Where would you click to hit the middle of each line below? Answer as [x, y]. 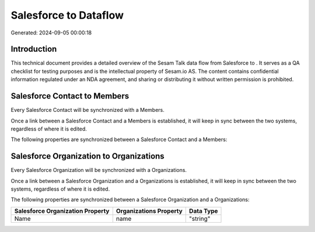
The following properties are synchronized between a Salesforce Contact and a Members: [119, 139]
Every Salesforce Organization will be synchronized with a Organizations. [99, 170]
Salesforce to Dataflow [67, 15]
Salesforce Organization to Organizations [87, 157]
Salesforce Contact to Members [70, 96]
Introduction [34, 49]
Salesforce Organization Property [62, 211]
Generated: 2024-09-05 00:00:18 [51, 33]
